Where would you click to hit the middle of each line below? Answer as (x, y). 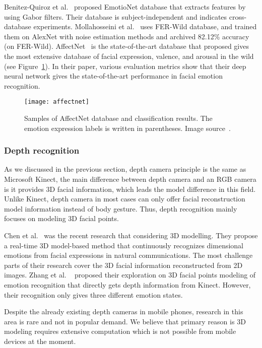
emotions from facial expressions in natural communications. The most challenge (128, 255)
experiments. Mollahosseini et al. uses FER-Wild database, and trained (145, 26)
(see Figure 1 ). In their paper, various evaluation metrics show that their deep (125, 66)
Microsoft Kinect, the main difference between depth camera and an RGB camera (130, 179)
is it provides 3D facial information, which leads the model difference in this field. (130, 189)
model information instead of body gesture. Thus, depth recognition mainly (121, 208)
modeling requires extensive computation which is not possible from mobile (120, 331)
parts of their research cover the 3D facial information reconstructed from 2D (123, 265)
